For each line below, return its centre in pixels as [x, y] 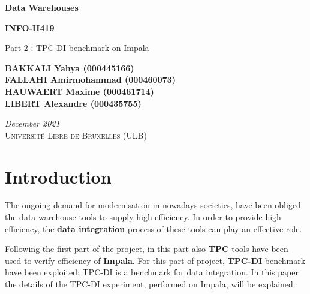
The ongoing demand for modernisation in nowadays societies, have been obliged [153, 205]
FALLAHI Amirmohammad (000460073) [90, 79]
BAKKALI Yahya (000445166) [70, 67]
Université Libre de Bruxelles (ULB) [76, 135]
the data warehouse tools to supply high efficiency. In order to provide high [143, 217]
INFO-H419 [30, 27]
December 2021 [32, 123]
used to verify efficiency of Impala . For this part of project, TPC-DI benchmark [155, 260]
